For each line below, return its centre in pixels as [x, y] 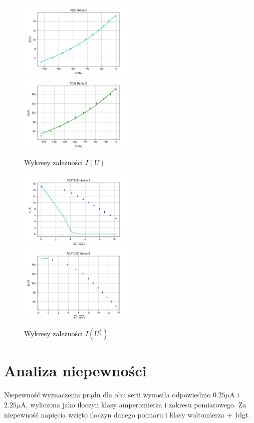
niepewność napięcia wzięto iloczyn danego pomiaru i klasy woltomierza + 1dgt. [127, 414]
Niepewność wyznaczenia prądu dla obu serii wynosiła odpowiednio [107, 395]
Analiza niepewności [75, 371]
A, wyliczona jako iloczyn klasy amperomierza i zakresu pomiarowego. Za [134, 404]
